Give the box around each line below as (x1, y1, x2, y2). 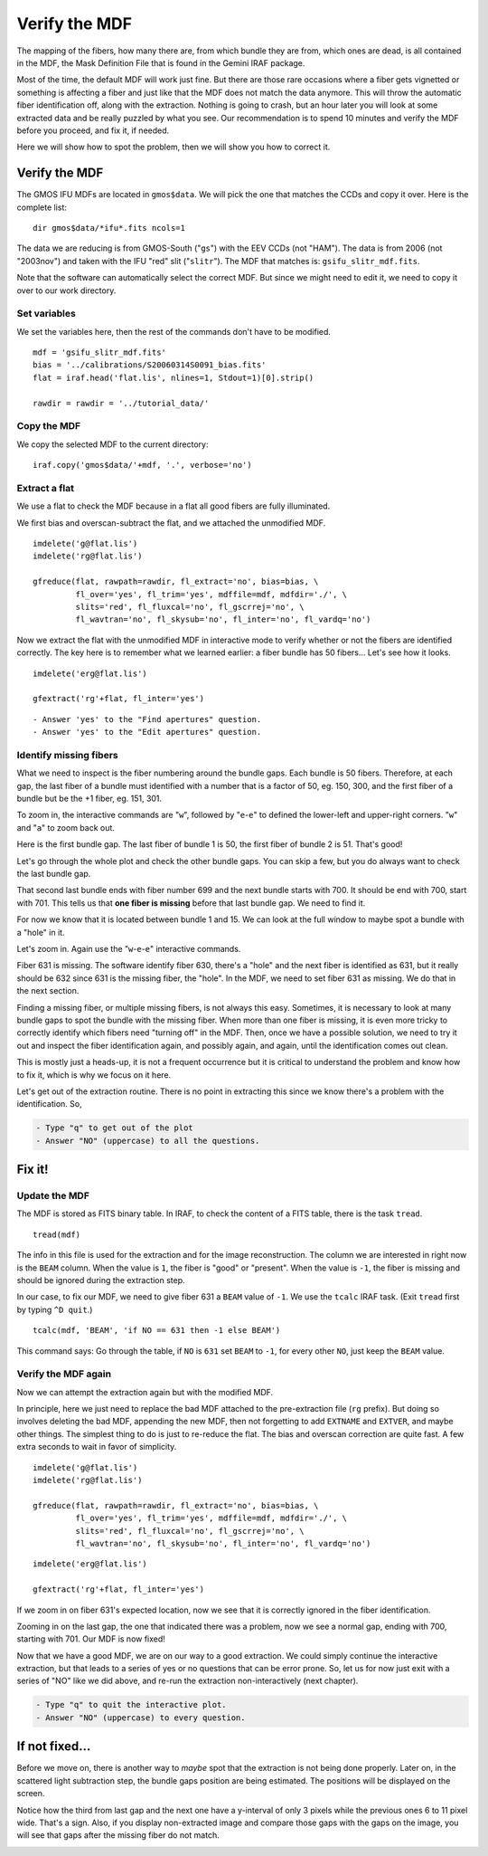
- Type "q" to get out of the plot (35, 1123, 193, 1133)
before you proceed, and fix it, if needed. (16, 125, 170, 136)
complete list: (16, 202, 68, 213)
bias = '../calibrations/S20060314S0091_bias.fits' (33, 360, 267, 370)
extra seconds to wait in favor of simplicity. (16, 1442, 177, 1452)
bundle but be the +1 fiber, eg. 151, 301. (16, 793, 163, 804)
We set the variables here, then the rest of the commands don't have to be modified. (16, 326, 332, 337)
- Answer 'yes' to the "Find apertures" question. (33, 714, 262, 724)
